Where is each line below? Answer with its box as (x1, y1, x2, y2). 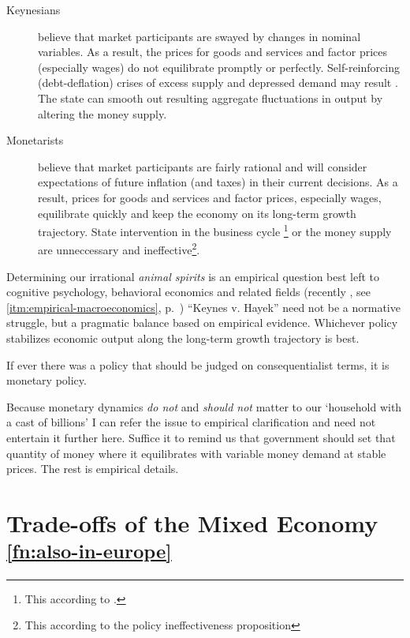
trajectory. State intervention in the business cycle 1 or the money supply (38, 221, 392, 239)
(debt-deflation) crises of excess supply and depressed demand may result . (38, 74, 398, 91)
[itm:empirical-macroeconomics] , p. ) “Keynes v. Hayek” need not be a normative (6, 298, 401, 315)
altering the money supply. (38, 105, 167, 122)
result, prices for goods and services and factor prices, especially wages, (38, 189, 382, 205)
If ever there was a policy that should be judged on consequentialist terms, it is (6, 356, 389, 373)
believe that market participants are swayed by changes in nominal (38, 28, 361, 44)
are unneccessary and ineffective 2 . (38, 239, 200, 258)
